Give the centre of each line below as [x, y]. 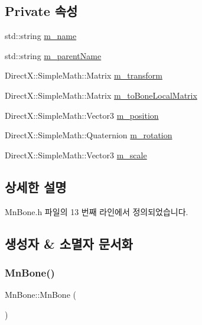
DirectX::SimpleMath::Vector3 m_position [82, 115]
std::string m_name [41, 36]
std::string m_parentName [53, 55]
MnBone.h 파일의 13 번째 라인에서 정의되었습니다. [97, 211]
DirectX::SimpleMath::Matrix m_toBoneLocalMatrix [101, 95]
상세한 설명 [36, 186]
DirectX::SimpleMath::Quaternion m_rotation [89, 135]
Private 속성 [41, 11]
